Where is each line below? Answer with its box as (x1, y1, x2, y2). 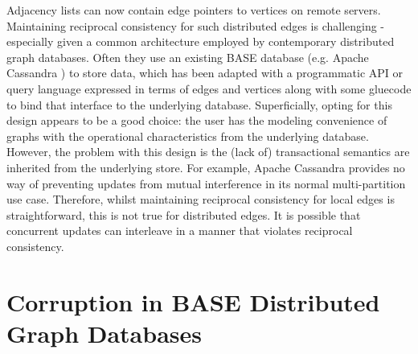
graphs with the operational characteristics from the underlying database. (6, 127, 369, 144)
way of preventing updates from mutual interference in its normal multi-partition (6, 175, 406, 191)
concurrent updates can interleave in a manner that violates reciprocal (6, 222, 353, 239)
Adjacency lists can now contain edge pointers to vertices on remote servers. (6, 2, 381, 18)
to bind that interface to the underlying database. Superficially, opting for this (6, 96, 392, 113)
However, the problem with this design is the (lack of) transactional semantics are (6, 143, 410, 160)
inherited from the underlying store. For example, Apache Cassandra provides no (6, 158, 405, 175)
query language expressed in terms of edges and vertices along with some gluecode (6, 80, 412, 97)
